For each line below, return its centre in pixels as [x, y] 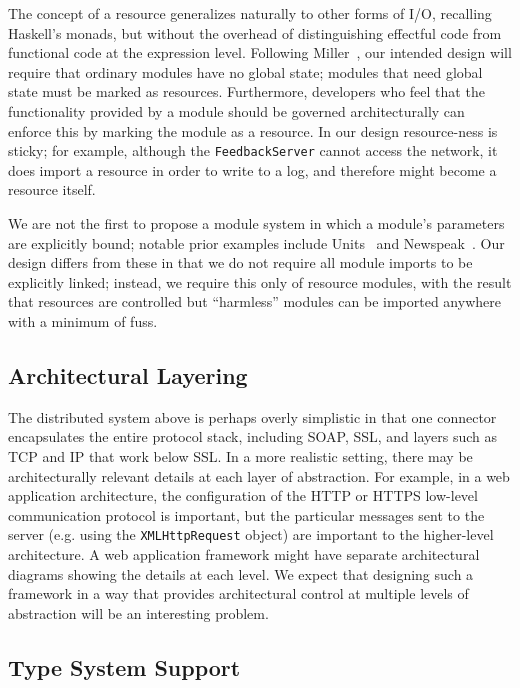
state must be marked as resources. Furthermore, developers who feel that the [246, 91]
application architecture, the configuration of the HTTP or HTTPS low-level [243, 495]
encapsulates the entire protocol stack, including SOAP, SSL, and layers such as [253, 436]
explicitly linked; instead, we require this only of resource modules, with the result [260, 281]
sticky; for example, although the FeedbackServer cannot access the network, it [253, 150]
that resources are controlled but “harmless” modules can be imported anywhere [254, 301]
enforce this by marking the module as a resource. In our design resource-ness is [253, 130]
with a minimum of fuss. [83, 320]
